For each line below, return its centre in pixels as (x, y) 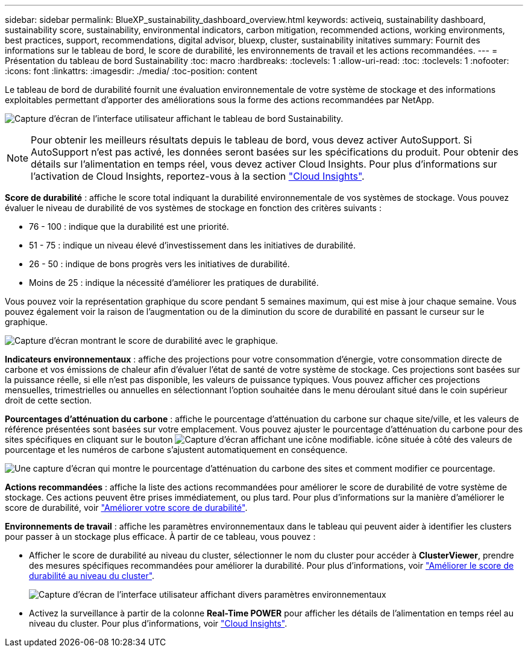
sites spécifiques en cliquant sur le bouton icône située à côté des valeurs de (259, 439)
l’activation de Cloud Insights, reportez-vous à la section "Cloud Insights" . (198, 176)
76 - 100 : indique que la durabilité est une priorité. (129, 226)
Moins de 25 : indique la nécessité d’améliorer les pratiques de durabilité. (174, 283)
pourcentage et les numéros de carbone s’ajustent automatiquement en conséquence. (176, 450)
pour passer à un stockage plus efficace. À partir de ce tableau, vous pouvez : (160, 536)
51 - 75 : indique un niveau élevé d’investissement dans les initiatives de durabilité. (192, 245)
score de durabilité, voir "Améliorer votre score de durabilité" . (126, 508)
